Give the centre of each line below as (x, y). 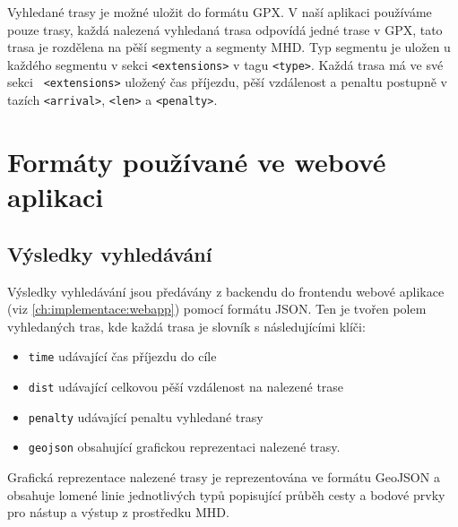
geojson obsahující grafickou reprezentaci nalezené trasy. (184, 447)
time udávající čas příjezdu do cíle (122, 356)
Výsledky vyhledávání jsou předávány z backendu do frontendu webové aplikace (226, 291)
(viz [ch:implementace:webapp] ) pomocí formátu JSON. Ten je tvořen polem (217, 309)
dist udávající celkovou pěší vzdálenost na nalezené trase (186, 386)
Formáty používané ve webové (197, 161)
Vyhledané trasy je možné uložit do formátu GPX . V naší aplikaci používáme (220, 12)
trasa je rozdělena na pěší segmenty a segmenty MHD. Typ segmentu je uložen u (229, 47)
